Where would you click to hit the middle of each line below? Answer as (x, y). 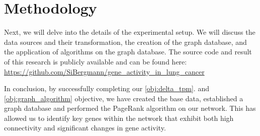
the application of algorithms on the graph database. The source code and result (128, 52)
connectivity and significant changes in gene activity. (85, 128)
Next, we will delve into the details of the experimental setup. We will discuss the (130, 32)
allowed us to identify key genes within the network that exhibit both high (119, 118)
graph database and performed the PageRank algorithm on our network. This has (130, 108)
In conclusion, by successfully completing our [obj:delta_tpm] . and (107, 88)
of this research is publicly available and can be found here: (96, 61)
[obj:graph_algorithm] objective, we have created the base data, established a (124, 98)
